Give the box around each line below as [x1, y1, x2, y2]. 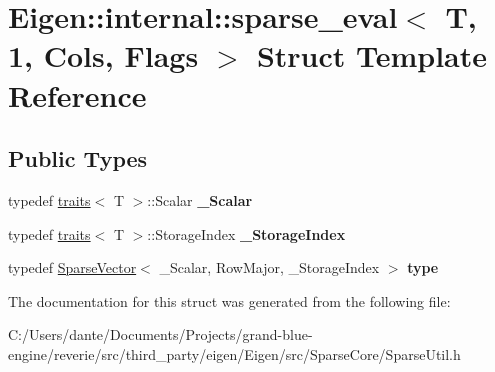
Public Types [8, 143, 148, 174]
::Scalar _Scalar [147, 189, 253, 210]
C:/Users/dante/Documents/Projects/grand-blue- [8, 324, 313, 345]
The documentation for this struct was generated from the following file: [8, 290, 451, 311]
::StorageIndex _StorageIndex [147, 223, 346, 244]
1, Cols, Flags [8, 35, 199, 76]
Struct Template [256, 35, 488, 76]
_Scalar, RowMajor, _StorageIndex [159, 257, 380, 278]
